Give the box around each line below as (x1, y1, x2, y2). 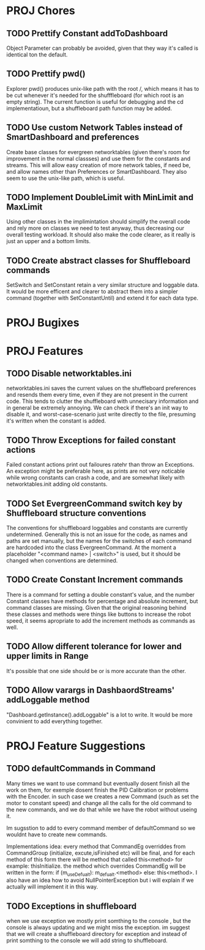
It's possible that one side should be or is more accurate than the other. (6, 667, 187, 674)
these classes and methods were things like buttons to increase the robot (6, 610, 192, 618)
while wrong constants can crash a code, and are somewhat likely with (6, 474, 185, 481)
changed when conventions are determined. (6, 557, 118, 564)
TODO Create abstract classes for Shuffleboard (6, 255, 191, 266)
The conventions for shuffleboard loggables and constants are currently (6, 524, 188, 532)
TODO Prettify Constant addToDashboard (6, 28, 168, 39)
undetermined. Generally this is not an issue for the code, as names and (6, 531, 188, 538)
